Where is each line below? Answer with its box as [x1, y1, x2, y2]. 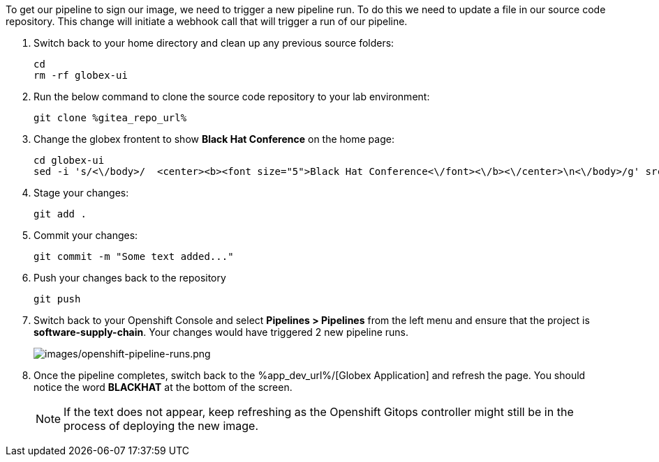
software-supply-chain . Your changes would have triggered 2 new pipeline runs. [34, 326, 409, 338]
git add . [34, 208, 87, 220]
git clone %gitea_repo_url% [34, 112, 187, 123]
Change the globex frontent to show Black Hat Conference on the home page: [34, 133, 394, 145]
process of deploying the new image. [64, 419, 259, 433]
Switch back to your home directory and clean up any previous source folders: [34, 37, 394, 49]
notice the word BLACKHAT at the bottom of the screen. [34, 381, 293, 393]
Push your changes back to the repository [34, 272, 226, 284]
